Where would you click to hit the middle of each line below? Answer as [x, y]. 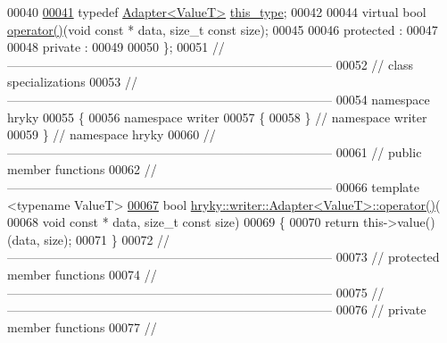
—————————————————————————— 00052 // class [211, 64]
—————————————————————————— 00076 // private [217, 310]
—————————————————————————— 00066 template [213, 186]
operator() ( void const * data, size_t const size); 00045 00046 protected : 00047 [223, 29]
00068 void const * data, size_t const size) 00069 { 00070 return [183, 222]
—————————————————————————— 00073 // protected [223, 257]
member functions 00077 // [82, 326]
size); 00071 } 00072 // [107, 239]
